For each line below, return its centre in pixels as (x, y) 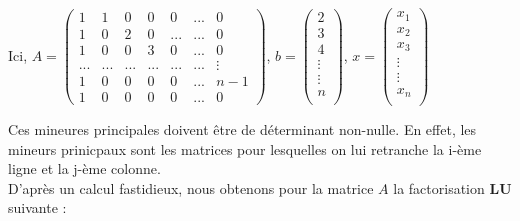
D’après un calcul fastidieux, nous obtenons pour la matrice (191, 187)
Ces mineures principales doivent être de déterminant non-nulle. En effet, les (242, 129)
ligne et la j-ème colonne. (84, 168)
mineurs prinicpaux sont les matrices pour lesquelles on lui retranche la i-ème (245, 148)
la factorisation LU (452, 187)
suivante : (37, 207)
